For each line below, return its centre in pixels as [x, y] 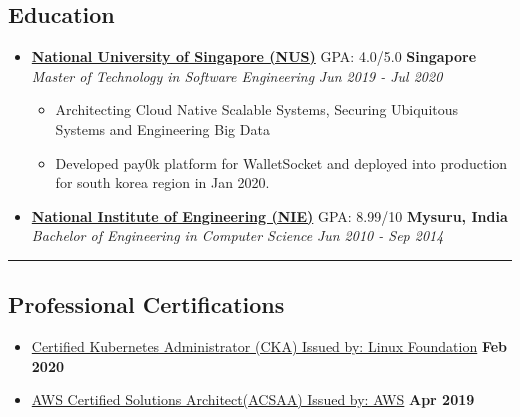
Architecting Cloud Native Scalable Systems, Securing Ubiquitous [257, 109]
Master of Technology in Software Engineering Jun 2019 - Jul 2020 [237, 75]
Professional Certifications [146, 304]
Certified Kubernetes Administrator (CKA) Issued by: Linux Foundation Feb [269, 346]
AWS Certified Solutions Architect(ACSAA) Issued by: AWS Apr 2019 [253, 399]
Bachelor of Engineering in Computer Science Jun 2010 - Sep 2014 [237, 235]
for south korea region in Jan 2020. [162, 182]
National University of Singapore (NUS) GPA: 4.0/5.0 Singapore [254, 56]
